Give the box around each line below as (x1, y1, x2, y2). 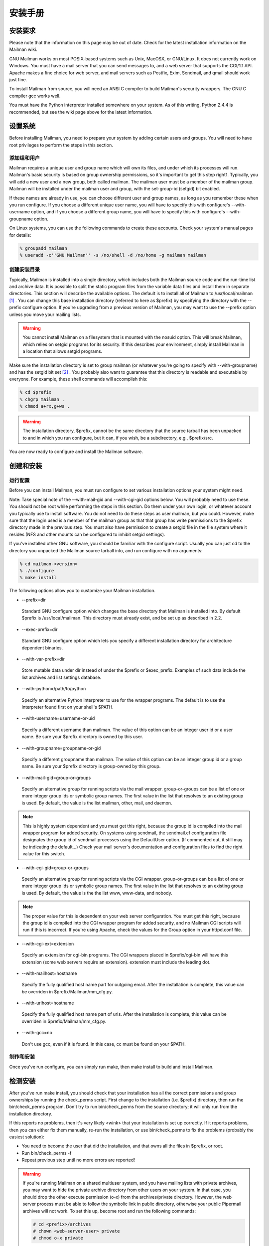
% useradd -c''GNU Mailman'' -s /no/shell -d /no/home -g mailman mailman (19, 252, 207, 258)
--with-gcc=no (21, 1030, 52, 1036)
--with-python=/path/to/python (21, 686, 86, 692)
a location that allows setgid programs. (22, 348, 102, 354)
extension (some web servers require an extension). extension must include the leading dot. (21, 959, 211, 965)
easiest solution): (9, 1134, 45, 1140)
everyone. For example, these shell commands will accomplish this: (9, 376, 148, 382)
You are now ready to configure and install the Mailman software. (9, 449, 143, 455)
